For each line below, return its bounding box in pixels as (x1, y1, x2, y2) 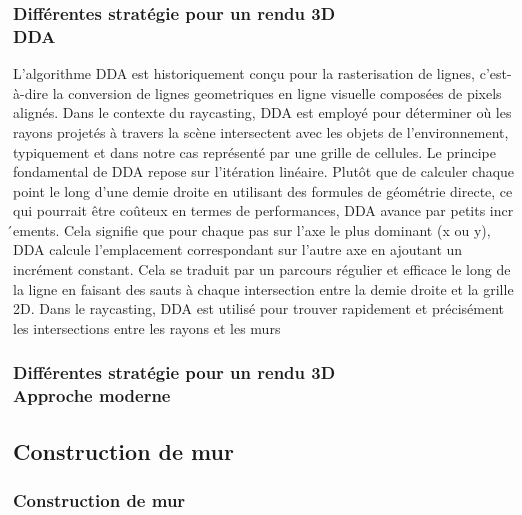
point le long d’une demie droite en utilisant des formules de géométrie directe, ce (13, 180, 513, 201)
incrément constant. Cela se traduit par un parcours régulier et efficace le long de (13, 259, 511, 280)
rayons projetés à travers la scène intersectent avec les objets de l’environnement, (13, 121, 509, 142)
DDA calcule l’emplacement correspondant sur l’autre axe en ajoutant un (13, 239, 463, 260)
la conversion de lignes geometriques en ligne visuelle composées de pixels (52, 82, 502, 103)
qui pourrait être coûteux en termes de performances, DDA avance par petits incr (13, 200, 514, 221)
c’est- (479, 63, 512, 84)
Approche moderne (13, 383, 171, 408)
